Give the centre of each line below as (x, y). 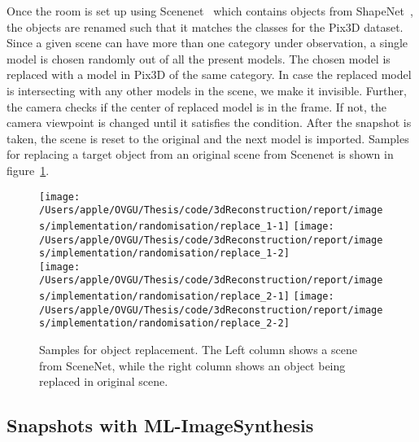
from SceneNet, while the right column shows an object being (192, 365)
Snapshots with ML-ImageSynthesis (160, 425)
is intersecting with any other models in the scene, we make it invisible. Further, (207, 90)
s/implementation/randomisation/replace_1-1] (164, 226)
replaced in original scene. (104, 381)
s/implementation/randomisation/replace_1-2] (164, 254)
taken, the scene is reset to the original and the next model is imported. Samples (208, 138)
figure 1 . (28, 170)
